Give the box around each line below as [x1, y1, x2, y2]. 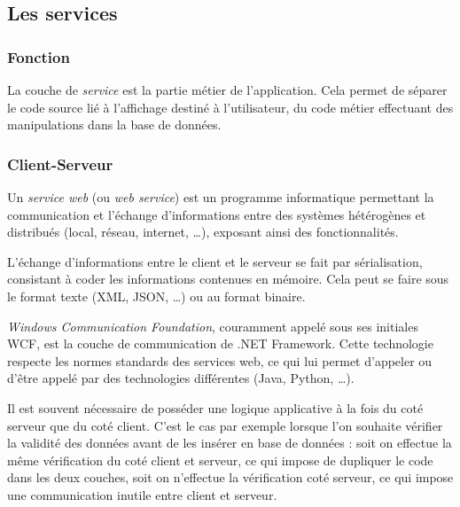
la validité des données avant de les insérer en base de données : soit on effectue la [7, 433, 452, 452]
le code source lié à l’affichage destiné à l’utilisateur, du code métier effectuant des [7, 97, 454, 116]
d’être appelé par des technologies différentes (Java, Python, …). [7, 369, 355, 387]
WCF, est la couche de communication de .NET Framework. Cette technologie [7, 334, 433, 353]
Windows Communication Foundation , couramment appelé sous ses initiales [7, 316, 418, 335]
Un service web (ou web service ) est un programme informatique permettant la [7, 188, 434, 206]
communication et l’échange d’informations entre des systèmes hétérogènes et [7, 205, 426, 223]
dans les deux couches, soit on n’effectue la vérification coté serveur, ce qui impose [7, 468, 454, 487]
